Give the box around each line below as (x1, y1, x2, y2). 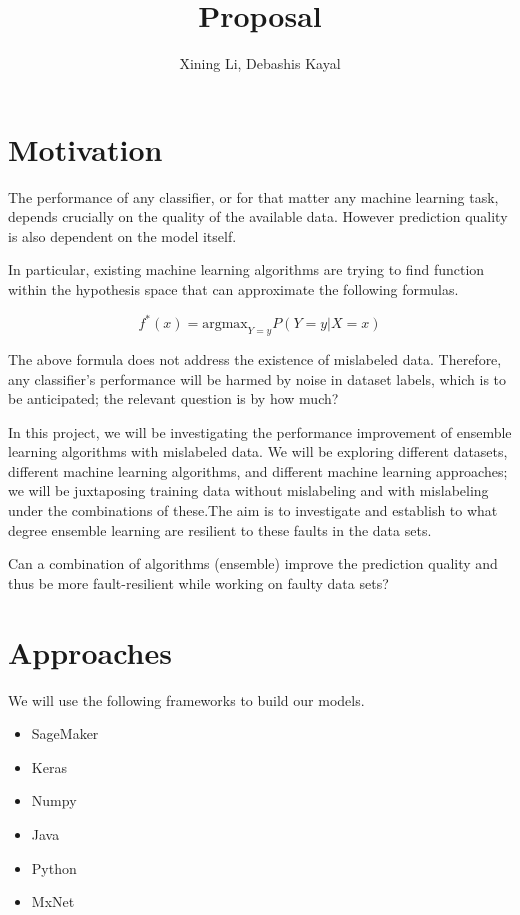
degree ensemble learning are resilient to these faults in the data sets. (8, 519, 432, 540)
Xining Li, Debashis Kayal (179, 53, 341, 74)
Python (31, 857, 77, 878)
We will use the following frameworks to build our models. (8, 689, 365, 710)
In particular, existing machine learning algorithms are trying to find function (8, 259, 485, 280)
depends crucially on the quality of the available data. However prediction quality (8, 206, 508, 227)
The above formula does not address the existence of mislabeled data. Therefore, (8, 348, 502, 369)
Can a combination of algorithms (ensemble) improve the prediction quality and (8, 553, 498, 574)
